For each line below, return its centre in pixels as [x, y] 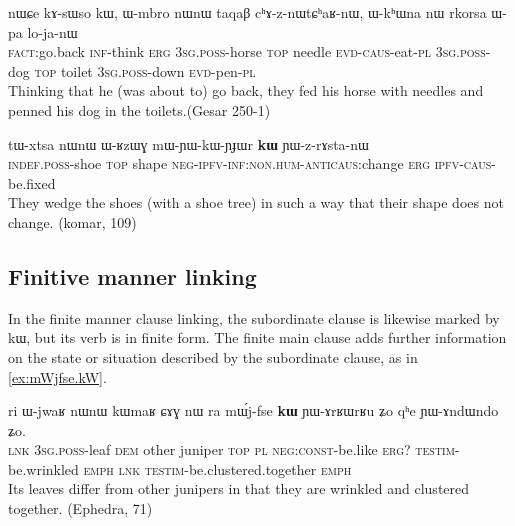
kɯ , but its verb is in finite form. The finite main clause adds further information [257, 337]
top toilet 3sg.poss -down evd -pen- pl [145, 70]
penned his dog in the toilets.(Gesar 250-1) [139, 109]
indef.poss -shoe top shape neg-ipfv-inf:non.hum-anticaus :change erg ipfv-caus [250, 163]
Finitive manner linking [132, 275]
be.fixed [32, 182]
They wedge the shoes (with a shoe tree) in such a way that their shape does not [256, 202]
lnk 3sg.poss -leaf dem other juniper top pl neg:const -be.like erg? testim [231, 449]
